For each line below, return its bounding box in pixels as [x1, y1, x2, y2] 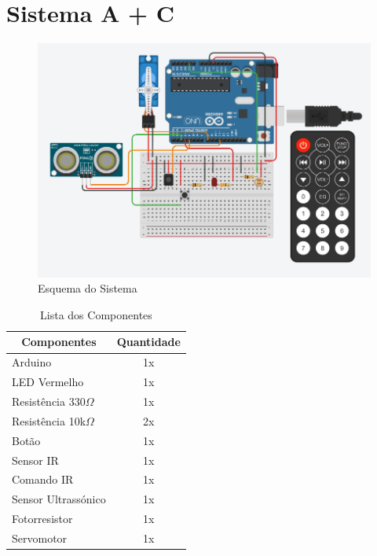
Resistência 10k [12, 412, 86, 429]
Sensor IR [12, 451, 59, 468]
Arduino [12, 354, 52, 370]
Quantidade [116, 333, 181, 350]
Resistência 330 [12, 393, 86, 410]
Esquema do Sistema [38, 280, 137, 296]
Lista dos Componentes [40, 306, 152, 322]
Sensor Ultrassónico [12, 491, 106, 507]
